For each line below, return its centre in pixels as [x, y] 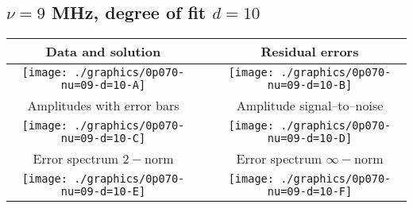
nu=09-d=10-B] [310, 85]
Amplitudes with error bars [103, 106]
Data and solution [103, 52]
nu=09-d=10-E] [103, 192]
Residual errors [310, 52]
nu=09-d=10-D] [310, 139]
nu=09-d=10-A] [103, 85]
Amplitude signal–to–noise [310, 106]
